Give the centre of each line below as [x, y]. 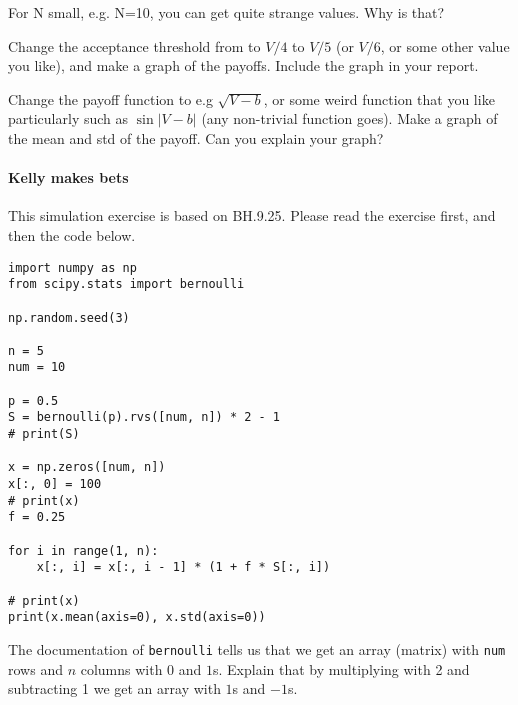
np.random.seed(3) [69, 317]
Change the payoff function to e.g [110, 98]
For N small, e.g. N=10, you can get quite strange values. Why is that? [226, 12]
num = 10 [37, 367]
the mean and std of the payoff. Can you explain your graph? [196, 137]
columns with [121, 668]
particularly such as [68, 118]
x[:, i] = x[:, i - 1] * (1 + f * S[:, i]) [183, 567]
